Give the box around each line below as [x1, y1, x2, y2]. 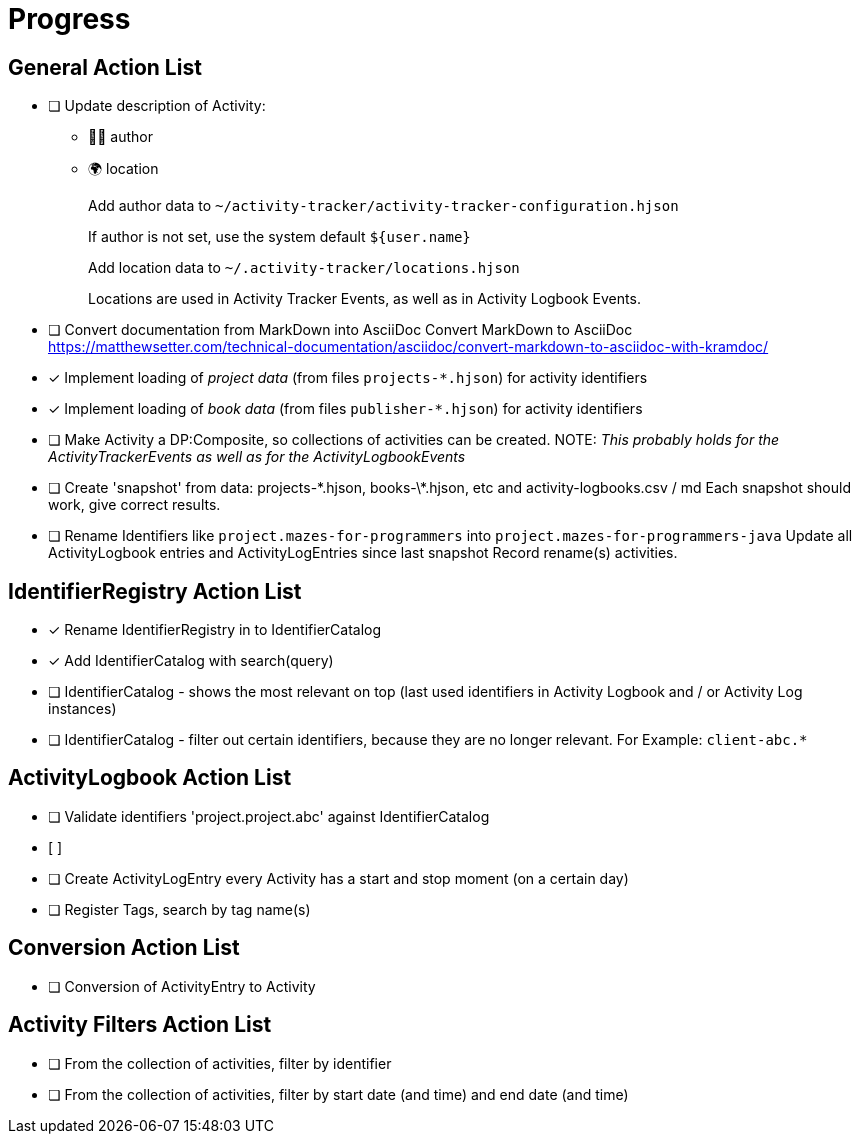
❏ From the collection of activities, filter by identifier [48, 1054, 392, 1072]
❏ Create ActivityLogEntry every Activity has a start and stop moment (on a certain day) [48, 869, 629, 887]
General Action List [8, 54, 202, 80]
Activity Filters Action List [8, 1012, 272, 1038]
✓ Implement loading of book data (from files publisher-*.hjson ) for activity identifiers [48, 400, 643, 418]
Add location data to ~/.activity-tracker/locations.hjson [88, 259, 520, 277]
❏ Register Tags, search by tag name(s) [48, 900, 311, 918]
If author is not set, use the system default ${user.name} [88, 228, 471, 246]
